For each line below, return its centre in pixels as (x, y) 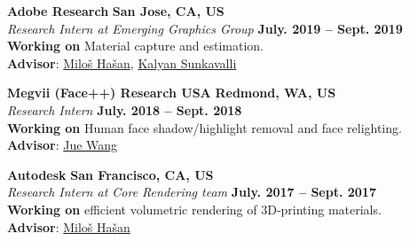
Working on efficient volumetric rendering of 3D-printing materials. (194, 209)
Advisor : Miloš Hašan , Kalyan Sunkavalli (122, 62)
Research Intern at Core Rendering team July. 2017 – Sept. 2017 (192, 192)
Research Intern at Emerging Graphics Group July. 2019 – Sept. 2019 (205, 28)
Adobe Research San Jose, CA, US (116, 11)
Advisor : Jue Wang (63, 145)
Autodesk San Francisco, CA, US (110, 174)
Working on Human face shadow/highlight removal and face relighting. (205, 127)
